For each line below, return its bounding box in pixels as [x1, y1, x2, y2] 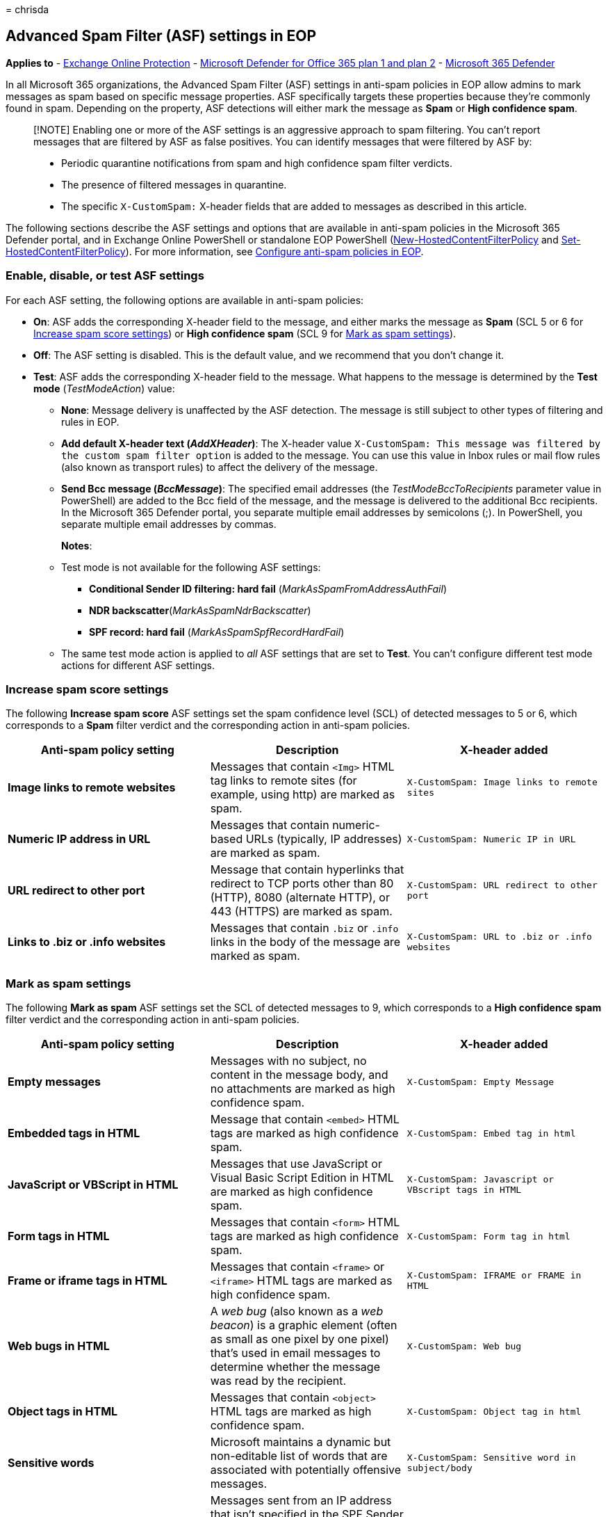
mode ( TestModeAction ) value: [33, 382, 175, 394]
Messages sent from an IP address [210, 1493, 392, 1508]
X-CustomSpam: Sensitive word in [406, 1452, 576, 1463]
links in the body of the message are [210, 935, 401, 949]
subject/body [406, 1463, 473, 1474]
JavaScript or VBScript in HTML [8, 1178, 179, 1192]
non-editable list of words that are [210, 1449, 388, 1463]
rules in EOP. [61, 415, 120, 428]
